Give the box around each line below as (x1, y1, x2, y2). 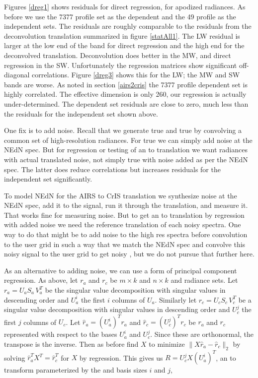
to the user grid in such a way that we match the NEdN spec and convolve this (4, 239, 246, 249)
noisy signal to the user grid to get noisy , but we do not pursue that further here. (4, 249, 255, 259)
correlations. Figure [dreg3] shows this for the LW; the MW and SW (32, 69, 240, 80)
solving (4, 352, 25, 363)
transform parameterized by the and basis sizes (4, 365, 147, 375)
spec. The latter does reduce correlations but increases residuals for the (4, 164, 221, 174)
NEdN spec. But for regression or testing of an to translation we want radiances (4, 144, 248, 155)
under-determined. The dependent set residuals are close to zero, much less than (4, 98, 249, 109)
